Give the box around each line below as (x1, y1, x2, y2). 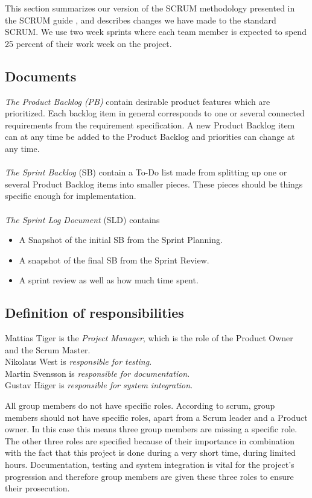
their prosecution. (5, 482, 70, 494)
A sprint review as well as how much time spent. (19, 274, 199, 286)
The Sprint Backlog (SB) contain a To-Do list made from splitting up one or (5, 166, 287, 178)
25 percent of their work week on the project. (5, 37, 172, 49)
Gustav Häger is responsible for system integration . (5, 379, 193, 391)
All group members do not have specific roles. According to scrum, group (5, 399, 275, 412)
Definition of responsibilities (5, 303, 184, 322)
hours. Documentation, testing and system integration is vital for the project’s (5, 458, 294, 471)
